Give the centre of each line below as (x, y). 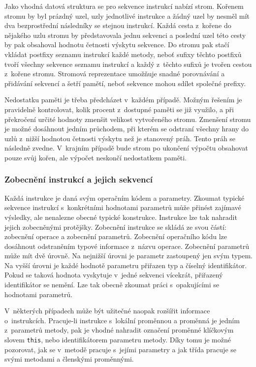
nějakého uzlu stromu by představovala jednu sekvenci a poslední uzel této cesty (125, 35)
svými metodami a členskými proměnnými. (69, 359)
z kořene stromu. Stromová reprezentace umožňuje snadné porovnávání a (115, 74)
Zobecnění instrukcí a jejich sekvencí (79, 179)
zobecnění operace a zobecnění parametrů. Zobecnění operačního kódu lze (116, 236)
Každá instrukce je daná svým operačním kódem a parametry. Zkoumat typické (125, 198)
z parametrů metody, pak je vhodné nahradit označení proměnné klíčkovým (119, 330)
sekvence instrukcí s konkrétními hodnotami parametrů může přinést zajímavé (123, 207)
